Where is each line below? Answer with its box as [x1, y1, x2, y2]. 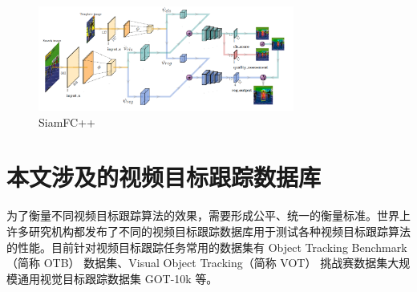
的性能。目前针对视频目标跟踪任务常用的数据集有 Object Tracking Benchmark [6, 238, 407, 255]
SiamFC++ [38, 113, 95, 130]
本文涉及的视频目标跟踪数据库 [6, 160, 322, 193]
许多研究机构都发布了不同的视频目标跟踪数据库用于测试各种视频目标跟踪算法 [6, 223, 411, 240]
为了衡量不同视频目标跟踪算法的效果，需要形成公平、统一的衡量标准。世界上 [6, 207, 411, 224]
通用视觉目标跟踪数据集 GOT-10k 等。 [17, 270, 218, 286]
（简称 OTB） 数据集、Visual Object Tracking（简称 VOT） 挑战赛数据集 [6, 254, 388, 271]
